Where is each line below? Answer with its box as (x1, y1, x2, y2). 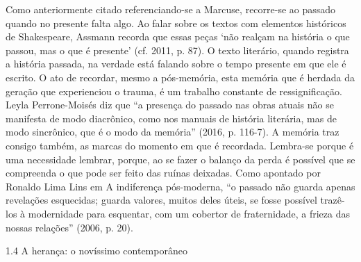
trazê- (320, 193, 345, 207)
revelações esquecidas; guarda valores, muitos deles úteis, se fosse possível (6, 193, 317, 207)
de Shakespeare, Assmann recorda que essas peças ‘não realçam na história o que (6, 29, 350, 44)
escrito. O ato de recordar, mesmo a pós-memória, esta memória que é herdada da (6, 69, 355, 84)
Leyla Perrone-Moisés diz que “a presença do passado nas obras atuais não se (6, 97, 334, 112)
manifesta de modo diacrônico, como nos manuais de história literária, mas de (6, 110, 337, 125)
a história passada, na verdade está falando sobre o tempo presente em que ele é (6, 56, 346, 71)
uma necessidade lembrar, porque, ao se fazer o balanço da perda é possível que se (6, 152, 355, 166)
